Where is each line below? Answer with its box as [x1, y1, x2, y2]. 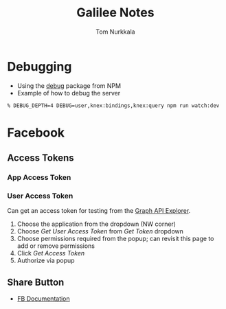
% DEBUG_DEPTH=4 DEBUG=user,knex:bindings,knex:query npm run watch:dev [7, 102, 220, 109]
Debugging [7, 58, 72, 74]
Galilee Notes [76, 5, 155, 21]
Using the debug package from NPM [16, 81, 122, 90]
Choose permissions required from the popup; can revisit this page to [16, 235, 214, 243]
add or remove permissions [16, 242, 95, 250]
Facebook [7, 125, 65, 140]
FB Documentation [16, 295, 70, 303]
